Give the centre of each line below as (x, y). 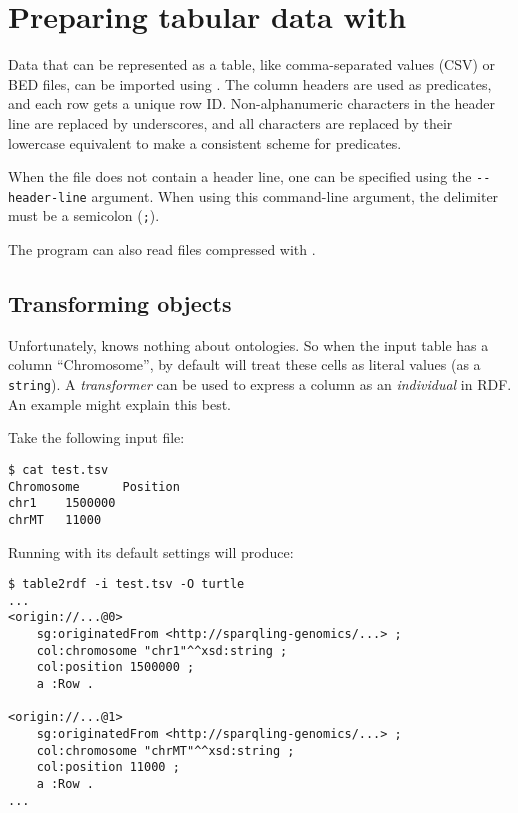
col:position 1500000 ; (115, 667)
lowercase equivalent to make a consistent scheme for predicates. (205, 142)
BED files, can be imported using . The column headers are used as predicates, (250, 83)
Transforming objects (120, 303)
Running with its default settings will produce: (151, 551)
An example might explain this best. (119, 403)
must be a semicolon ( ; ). (84, 215)
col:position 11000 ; (108, 767)
